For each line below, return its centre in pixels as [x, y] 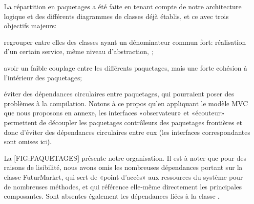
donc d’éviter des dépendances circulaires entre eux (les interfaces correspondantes [127, 132]
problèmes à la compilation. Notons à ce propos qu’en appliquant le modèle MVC [126, 103]
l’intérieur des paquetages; [43, 77]
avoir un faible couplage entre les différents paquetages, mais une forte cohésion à [126, 67]
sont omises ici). [28, 141]
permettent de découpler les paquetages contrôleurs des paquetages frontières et [123, 122]
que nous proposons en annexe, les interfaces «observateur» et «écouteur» [114, 113]
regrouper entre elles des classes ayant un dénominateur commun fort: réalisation [125, 42]
